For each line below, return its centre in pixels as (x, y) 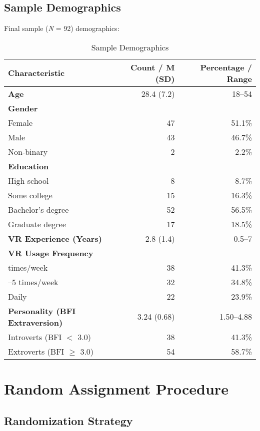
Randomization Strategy (68, 420)
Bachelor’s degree (38, 209)
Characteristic (36, 73)
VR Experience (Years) (55, 238)
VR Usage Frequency (51, 253)
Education (28, 166)
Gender (23, 108)
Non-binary (28, 151)
